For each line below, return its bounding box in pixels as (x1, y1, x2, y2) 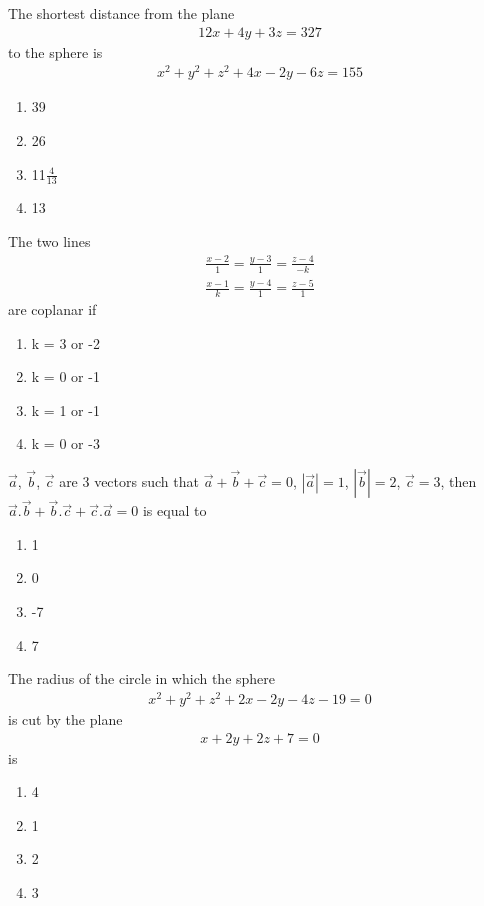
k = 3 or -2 (31, 332, 100, 353)
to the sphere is (8, 41, 103, 62)
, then (440, 471, 477, 492)
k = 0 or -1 (31, 366, 100, 387)
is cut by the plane (8, 708, 123, 729)
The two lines (8, 230, 91, 251)
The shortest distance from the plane (8, 3, 235, 23)
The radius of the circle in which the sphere (8, 668, 276, 689)
